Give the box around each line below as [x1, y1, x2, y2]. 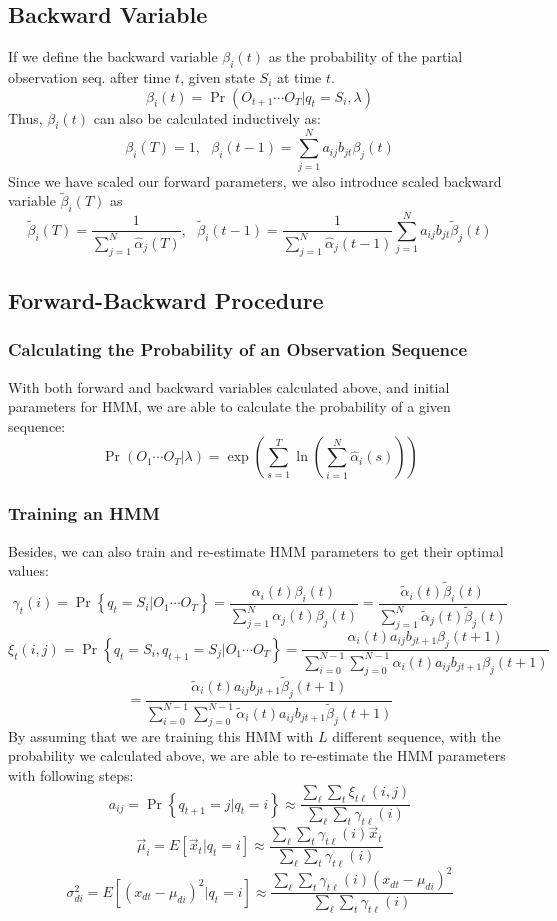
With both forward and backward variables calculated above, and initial [8, 376, 450, 397]
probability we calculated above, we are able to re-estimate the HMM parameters [8, 745, 506, 766]
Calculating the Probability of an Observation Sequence [8, 337, 468, 362]
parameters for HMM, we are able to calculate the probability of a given [8, 396, 451, 417]
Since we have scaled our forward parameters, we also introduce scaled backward [8, 170, 502, 191]
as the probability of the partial [268, 46, 463, 67]
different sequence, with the [332, 725, 501, 746]
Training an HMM [8, 501, 160, 526]
